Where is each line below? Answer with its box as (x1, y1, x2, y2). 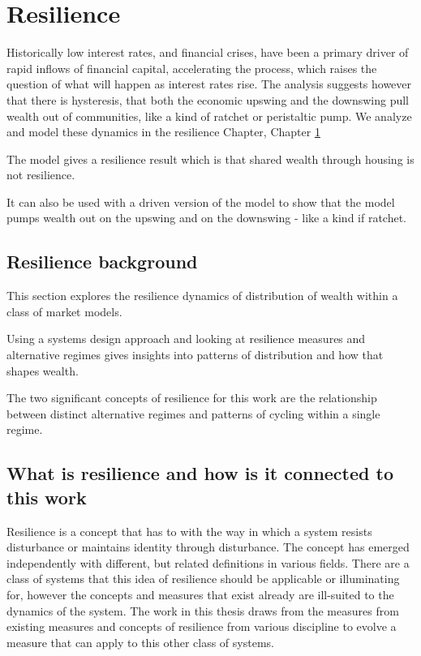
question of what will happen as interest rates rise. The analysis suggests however (6, 75, 412, 92)
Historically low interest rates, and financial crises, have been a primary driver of (6, 44, 409, 61)
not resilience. (6, 166, 75, 183)
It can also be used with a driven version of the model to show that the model (6, 193, 395, 210)
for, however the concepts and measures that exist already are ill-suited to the (6, 585, 394, 602)
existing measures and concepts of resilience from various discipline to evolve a (6, 618, 397, 635)
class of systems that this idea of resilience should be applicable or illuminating (6, 570, 400, 587)
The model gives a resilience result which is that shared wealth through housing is (6, 150, 415, 167)
